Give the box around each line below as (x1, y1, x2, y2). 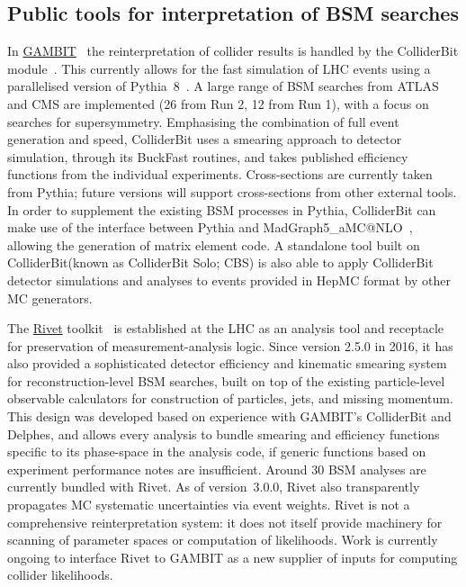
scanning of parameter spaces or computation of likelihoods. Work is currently (7, 530, 438, 549)
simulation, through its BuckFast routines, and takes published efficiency (7, 147, 408, 166)
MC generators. (7, 288, 93, 307)
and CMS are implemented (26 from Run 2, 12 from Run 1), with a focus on (7, 94, 429, 113)
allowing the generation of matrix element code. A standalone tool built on (7, 235, 420, 254)
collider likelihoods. (7, 565, 113, 584)
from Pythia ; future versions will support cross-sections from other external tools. (7, 182, 457, 201)
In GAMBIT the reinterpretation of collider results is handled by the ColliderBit (7, 41, 459, 60)
